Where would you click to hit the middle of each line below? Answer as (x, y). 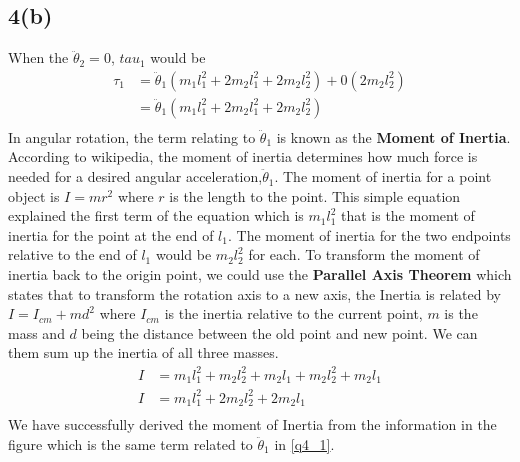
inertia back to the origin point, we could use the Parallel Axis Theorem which (260, 274)
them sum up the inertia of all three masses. (143, 352)
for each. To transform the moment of (364, 254)
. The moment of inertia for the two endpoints (369, 234)
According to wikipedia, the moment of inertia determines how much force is (243, 156)
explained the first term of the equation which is (156, 215)
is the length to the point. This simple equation (315, 195)
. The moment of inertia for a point (383, 176)
